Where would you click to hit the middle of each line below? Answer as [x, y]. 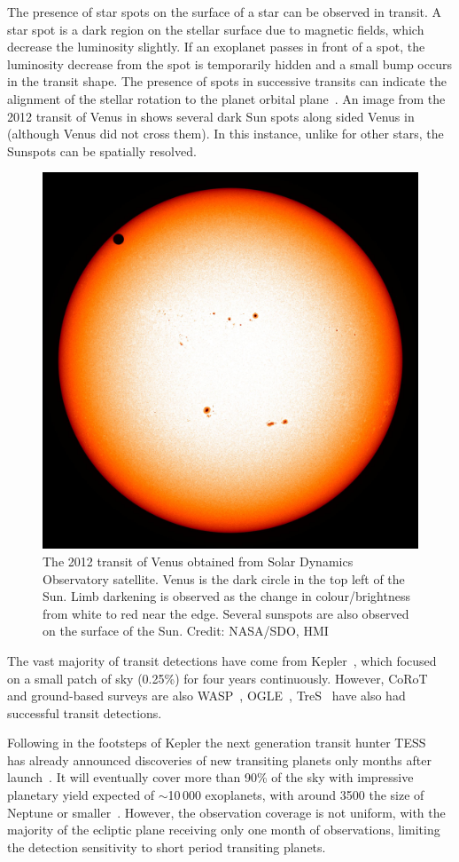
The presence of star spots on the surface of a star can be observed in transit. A [225, 12]
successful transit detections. [85, 712]
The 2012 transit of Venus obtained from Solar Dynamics [198, 561]
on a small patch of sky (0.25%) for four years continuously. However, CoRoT [218, 678]
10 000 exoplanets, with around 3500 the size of [296, 795]
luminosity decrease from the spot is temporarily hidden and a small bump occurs [229, 63]
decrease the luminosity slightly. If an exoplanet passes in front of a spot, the [216, 47]
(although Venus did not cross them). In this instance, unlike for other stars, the [226, 134]
